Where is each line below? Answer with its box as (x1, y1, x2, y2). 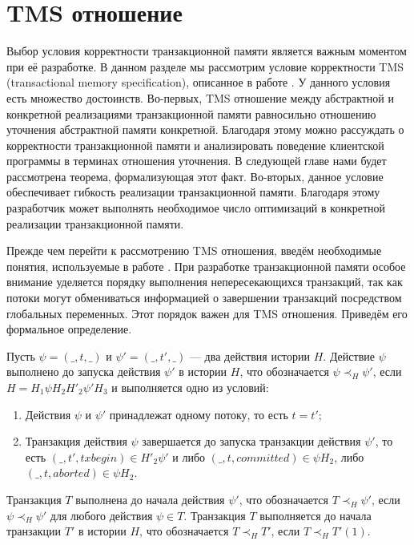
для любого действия (50, 507, 153, 523)
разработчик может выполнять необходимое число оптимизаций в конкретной (6, 200, 385, 216)
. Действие (323, 347, 375, 364)
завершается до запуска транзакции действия (142, 433, 361, 450)
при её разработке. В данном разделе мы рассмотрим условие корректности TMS (6, 58, 404, 75)
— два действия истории (189, 347, 311, 364)
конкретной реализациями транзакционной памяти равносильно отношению (6, 105, 376, 122)
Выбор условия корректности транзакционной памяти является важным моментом (6, 42, 407, 59)
